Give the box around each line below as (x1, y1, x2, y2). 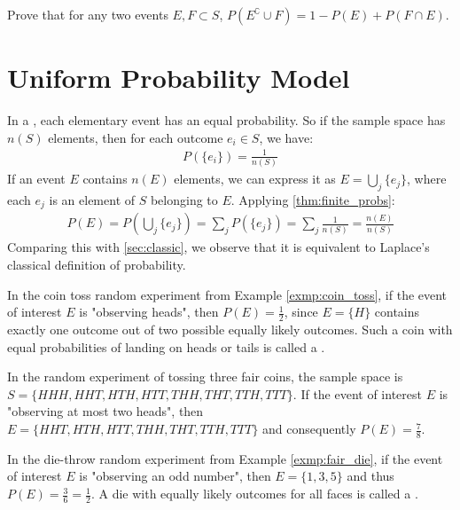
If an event (7, 169, 66, 188)
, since (284, 302, 318, 321)
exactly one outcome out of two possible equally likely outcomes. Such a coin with (7, 320, 453, 339)
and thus (347, 467, 394, 485)
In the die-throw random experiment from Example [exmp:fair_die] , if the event (7, 449, 443, 467)
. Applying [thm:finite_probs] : (230, 190, 395, 208)
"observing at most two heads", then (7, 402, 204, 420)
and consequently (262, 420, 356, 438)
